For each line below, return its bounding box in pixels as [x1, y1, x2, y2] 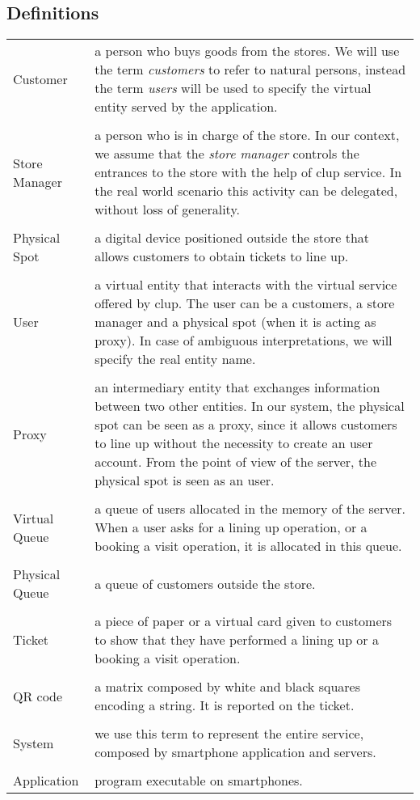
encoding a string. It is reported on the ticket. [94, 696, 355, 715]
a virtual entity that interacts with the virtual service [94, 275, 397, 294]
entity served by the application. [94, 97, 278, 116]
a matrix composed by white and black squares [94, 677, 360, 696]
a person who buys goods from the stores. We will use [94, 41, 400, 61]
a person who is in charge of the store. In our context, [94, 125, 400, 145]
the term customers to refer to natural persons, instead [94, 60, 406, 79]
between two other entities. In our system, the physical [94, 396, 405, 416]
